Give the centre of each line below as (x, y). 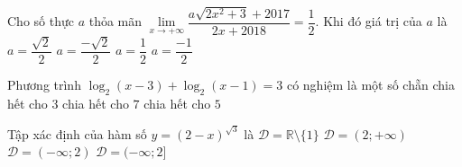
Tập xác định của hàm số (77, 133)
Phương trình (44, 84)
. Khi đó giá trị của (369, 21)
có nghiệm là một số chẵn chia (370, 84)
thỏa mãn (115, 21)
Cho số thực (41, 21)
